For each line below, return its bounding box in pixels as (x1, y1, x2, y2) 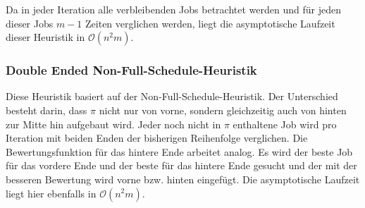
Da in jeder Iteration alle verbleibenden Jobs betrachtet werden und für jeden (6, 2, 341, 16)
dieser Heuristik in (6, 30, 85, 44)
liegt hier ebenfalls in (6, 185, 97, 200)
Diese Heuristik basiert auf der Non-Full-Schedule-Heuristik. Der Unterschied (6, 89, 338, 104)
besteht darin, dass (6, 103, 87, 117)
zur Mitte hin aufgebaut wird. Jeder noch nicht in (6, 116, 221, 131)
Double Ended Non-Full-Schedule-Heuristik (6, 61, 257, 79)
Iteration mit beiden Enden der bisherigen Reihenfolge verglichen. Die (6, 130, 308, 145)
